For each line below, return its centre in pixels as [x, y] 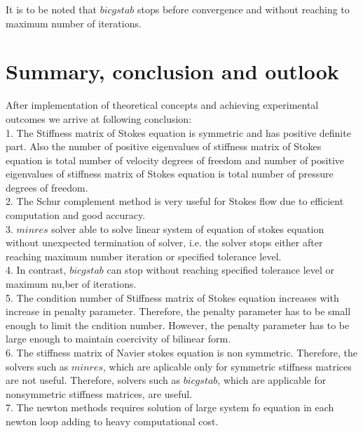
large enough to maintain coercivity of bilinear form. [118, 339]
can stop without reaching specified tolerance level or [221, 270]
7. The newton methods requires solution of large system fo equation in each [170, 407]
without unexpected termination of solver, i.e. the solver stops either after [164, 242]
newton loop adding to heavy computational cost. [112, 421]
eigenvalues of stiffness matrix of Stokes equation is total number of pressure [170, 174]
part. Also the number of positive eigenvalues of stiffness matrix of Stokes [164, 146]
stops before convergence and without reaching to [243, 9]
